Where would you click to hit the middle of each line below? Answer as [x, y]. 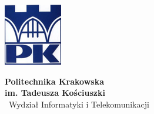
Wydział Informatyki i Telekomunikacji [79, 104]
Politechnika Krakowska [54, 81]
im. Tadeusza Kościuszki [55, 93]
